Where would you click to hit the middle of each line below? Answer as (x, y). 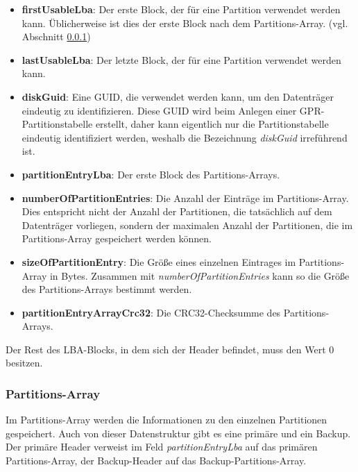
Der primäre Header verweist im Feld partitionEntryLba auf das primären (162, 447)
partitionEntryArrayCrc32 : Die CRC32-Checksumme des (151, 312)
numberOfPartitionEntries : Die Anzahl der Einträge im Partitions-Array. (185, 197)
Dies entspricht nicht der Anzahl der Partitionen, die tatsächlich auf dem (177, 211)
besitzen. (24, 363)
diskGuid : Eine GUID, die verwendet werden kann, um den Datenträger (178, 96)
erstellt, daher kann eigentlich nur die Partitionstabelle (212, 124)
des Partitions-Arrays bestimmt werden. (107, 289)
